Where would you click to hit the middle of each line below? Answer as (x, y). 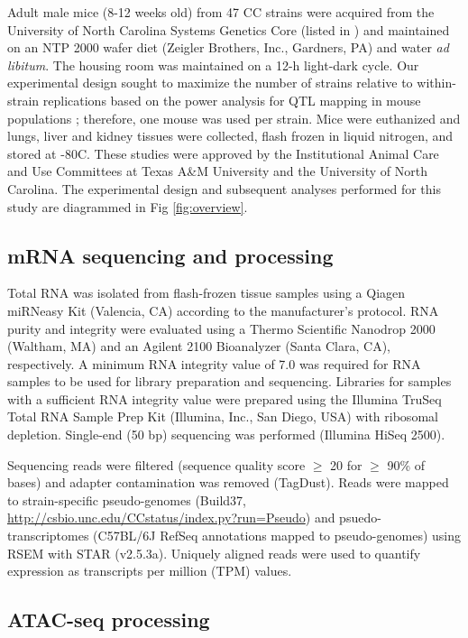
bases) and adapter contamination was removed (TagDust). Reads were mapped (228, 482)
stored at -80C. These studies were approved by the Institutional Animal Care (223, 153)
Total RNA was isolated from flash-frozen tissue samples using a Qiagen (206, 293)
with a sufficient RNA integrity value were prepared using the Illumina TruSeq (225, 398)
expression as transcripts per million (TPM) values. (150, 571)
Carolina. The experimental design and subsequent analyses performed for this (224, 188)
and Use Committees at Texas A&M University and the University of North (217, 171)
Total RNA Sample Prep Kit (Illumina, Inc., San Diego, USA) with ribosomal (223, 416)
